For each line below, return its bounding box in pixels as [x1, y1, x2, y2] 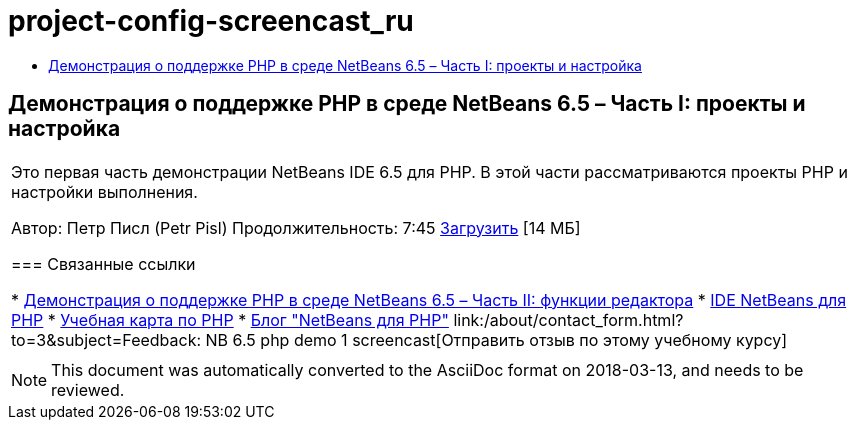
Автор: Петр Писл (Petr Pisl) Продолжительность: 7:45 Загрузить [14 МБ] [11, 217, 581, 238]
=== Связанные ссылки [11, 253, 196, 274]
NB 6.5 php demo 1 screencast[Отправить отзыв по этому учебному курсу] [205, 329, 788, 350]
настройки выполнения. [11, 181, 198, 202]
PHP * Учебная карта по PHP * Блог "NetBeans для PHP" [11, 309, 449, 330]
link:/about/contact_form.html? [453, 309, 684, 330]
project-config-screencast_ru [8, 4, 414, 38]
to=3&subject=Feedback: [11, 329, 202, 350]
